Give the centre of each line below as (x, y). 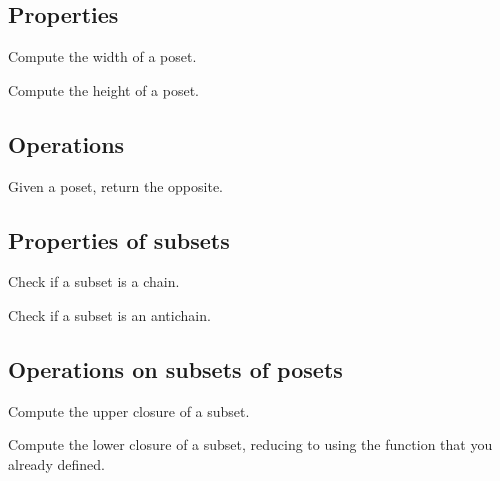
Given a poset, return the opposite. (116, 185)
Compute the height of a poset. (104, 89)
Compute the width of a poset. (102, 56)
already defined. (56, 463)
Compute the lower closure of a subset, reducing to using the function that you (250, 444)
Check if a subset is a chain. (94, 281)
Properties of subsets (119, 239)
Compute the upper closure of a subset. (129, 410)
